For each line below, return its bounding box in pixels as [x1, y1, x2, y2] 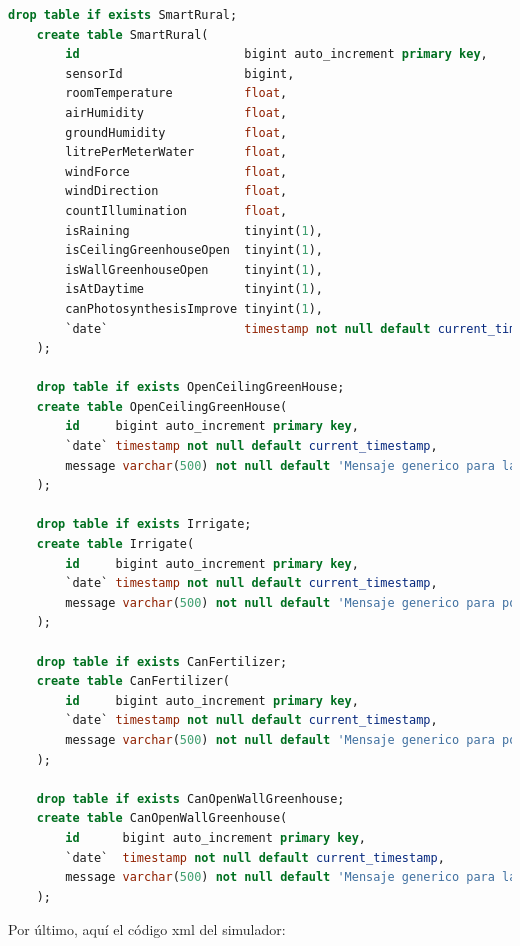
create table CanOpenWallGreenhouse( [36, 811, 288, 826]
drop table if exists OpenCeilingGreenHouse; [36, 380, 345, 395]
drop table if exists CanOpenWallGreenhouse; [36, 791, 345, 806]
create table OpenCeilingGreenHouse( [36, 399, 288, 414]
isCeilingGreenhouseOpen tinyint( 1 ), [65, 243, 324, 258]
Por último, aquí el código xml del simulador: [8, 919, 286, 940]
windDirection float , [65, 184, 288, 199]
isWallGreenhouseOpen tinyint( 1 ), [65, 262, 324, 277]
